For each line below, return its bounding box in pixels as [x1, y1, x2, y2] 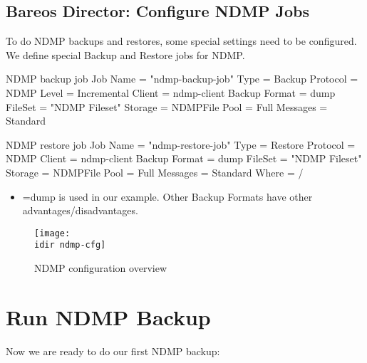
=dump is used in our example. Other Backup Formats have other [22, 189, 313, 204]
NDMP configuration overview [34, 261, 167, 275]
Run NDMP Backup [6, 302, 211, 331]
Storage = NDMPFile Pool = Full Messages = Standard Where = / [6, 164, 304, 179]
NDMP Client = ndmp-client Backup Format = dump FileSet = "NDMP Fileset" [6, 151, 362, 166]
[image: [34, 228, 71, 238]
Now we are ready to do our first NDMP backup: [6, 343, 220, 358]
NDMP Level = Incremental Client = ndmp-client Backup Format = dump [6, 85, 336, 100]
